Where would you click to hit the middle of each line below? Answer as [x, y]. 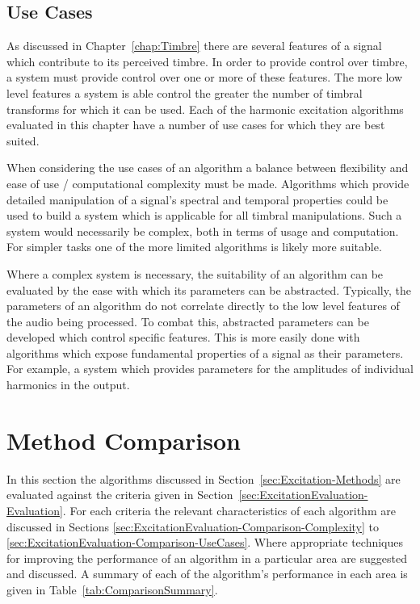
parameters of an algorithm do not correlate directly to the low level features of [203, 306]
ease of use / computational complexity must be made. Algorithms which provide [208, 183]
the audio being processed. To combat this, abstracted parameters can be [188, 321]
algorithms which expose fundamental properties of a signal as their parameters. [205, 352]
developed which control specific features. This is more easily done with [183, 337]
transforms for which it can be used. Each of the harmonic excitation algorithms [205, 109]
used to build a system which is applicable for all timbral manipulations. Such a [204, 215]
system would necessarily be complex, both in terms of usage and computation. [203, 231]
